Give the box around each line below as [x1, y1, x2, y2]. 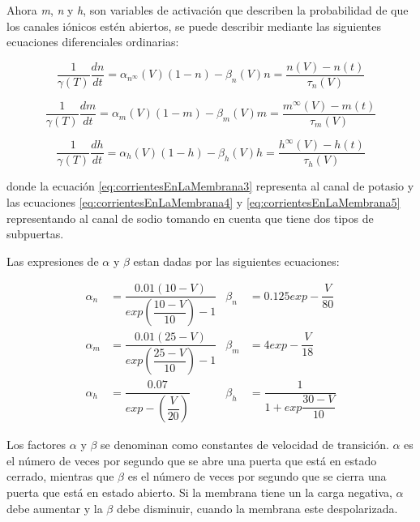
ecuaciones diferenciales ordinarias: [6, 33, 179, 50]
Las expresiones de [6, 252, 99, 269]
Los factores [6, 436, 66, 453]
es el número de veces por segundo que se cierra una [127, 468, 387, 485]
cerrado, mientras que [6, 468, 114, 485]
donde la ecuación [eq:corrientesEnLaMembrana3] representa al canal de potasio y [6, 178, 414, 195]
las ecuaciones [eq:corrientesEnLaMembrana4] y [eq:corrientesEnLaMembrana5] [6, 194, 401, 211]
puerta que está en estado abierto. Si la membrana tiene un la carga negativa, [6, 484, 392, 501]
